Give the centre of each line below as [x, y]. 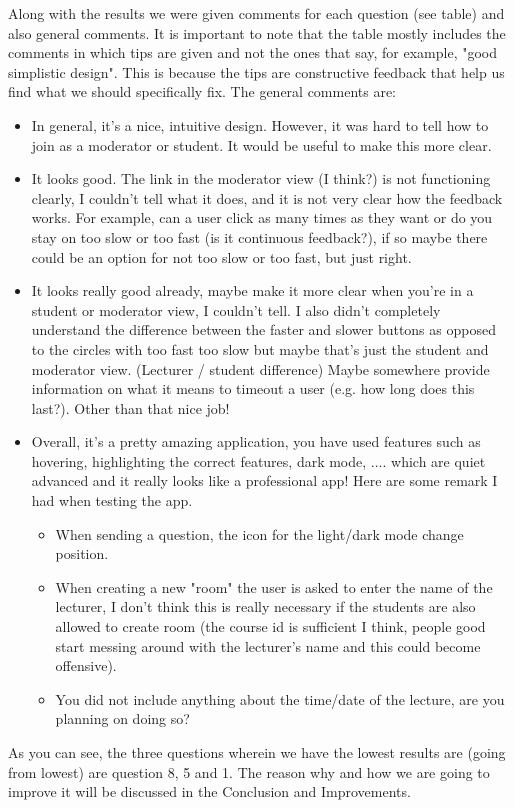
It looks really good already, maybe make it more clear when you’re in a [252, 290]
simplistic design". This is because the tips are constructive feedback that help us [256, 71]
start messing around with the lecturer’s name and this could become [268, 645]
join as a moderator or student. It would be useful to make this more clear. [261, 144]
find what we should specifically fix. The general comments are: [202, 91]
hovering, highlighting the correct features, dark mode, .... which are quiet [258, 460]
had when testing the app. [112, 500]
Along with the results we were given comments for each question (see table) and [256, 13]
